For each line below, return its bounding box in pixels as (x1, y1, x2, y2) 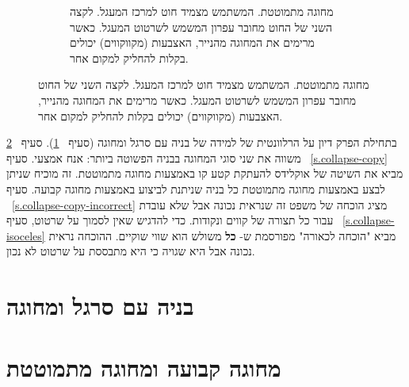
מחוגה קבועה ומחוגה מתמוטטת (6, 351, 281, 384)
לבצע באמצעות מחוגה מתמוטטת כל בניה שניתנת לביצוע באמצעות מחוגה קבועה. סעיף (6, 180, 385, 197)
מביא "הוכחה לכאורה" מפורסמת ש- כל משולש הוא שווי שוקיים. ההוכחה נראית (48, 227, 396, 243)
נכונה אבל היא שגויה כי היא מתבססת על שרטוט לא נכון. (6, 243, 255, 259)
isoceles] (6, 227, 45, 243)
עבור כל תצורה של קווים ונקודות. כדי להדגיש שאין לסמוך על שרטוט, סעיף (6, 212, 334, 228)
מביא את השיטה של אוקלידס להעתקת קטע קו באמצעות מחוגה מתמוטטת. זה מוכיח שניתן (6, 165, 403, 182)
